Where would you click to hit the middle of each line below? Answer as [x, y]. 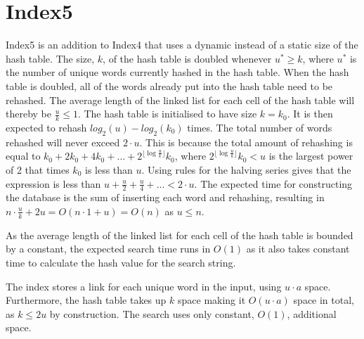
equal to [23, 156]
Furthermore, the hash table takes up [86, 300]
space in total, [324, 300]
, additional [312, 313]
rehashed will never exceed [63, 142]
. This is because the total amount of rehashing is [246, 142]
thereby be [28, 114]
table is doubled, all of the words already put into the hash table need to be [169, 85]
